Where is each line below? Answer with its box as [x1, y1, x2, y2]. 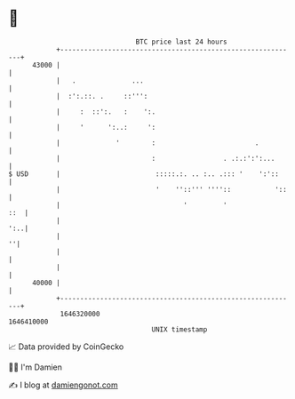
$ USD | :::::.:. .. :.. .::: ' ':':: [8, 169, 279, 179]
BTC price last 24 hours [135, 37, 227, 46]
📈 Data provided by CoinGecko [8, 341, 124, 352]
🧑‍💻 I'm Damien [8, 362, 63, 372]
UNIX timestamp [151, 324, 208, 334]
